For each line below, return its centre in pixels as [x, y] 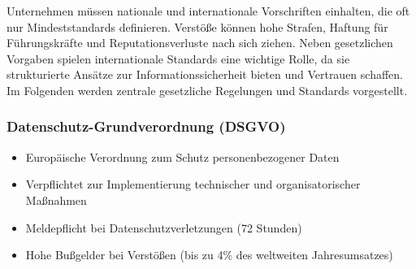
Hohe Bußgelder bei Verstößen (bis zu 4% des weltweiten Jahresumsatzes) [209, 255]
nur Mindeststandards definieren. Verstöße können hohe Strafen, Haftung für [197, 26]
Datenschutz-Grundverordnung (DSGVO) [146, 126]
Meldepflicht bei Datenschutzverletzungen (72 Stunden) [164, 227]
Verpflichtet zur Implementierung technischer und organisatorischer [193, 184]
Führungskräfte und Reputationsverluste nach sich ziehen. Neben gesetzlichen [200, 43]
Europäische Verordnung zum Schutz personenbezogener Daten [182, 156]
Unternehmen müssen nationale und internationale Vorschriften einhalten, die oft [208, 11]
